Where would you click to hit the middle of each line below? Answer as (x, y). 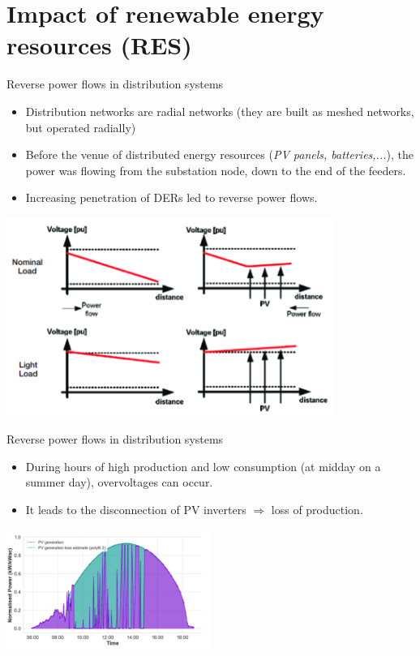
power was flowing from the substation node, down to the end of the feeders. (216, 170)
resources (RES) (99, 45)
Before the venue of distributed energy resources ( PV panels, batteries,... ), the (219, 154)
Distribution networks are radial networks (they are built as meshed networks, (220, 111)
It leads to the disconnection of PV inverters (136, 509)
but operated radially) (81, 127)
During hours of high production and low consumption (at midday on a (203, 466)
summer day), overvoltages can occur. (119, 482)
